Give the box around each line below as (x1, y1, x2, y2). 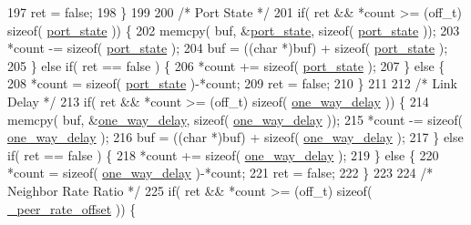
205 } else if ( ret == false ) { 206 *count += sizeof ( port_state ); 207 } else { (7, 56, 445, 75)
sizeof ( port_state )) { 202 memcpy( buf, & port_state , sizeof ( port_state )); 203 (7, 20, 460, 39)
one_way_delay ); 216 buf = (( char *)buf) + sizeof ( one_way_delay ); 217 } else (7, 128, 464, 147)
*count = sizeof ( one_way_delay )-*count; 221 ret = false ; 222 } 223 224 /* (7, 163, 434, 182)
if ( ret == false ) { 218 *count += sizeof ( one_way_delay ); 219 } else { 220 (7, 145, 439, 164)
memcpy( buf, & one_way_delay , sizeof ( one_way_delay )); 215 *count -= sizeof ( (7, 109, 463, 128)
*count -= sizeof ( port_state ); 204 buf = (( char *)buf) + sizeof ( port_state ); (7, 38, 448, 57)
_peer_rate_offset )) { (7, 199, 137, 218)
